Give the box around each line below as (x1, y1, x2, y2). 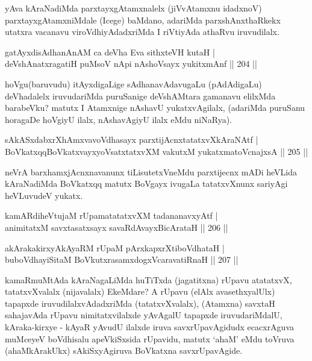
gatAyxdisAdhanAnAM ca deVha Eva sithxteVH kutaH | (5, 45, 215, 58)
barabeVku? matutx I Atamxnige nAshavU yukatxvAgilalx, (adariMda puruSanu (5, 101, 305, 114)
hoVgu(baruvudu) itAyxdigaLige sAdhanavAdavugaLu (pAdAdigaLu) (5, 77, 262, 90)
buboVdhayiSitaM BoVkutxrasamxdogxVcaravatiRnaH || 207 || (5, 253, 239, 266)
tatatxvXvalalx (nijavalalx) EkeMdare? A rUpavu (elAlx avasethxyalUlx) (5, 285, 275, 298)
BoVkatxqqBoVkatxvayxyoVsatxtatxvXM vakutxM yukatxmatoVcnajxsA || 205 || (5, 145, 308, 157)
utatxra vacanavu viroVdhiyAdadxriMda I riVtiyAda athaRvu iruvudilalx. (5, 25, 279, 38)
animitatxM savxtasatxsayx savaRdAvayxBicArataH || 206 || (5, 221, 228, 233)
